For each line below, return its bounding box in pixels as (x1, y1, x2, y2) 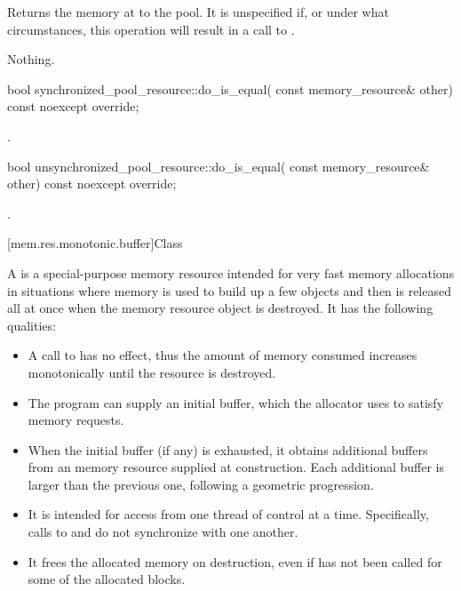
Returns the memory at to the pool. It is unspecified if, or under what (7, 3, 389, 20)
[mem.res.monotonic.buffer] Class (7, 234, 183, 252)
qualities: (7, 315, 56, 334)
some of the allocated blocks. (28, 570, 186, 588)
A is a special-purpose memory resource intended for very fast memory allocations (7, 263, 455, 282)
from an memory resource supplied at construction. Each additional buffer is (28, 458, 444, 476)
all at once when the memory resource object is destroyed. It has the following (7, 299, 433, 317)
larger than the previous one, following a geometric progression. (28, 475, 374, 493)
